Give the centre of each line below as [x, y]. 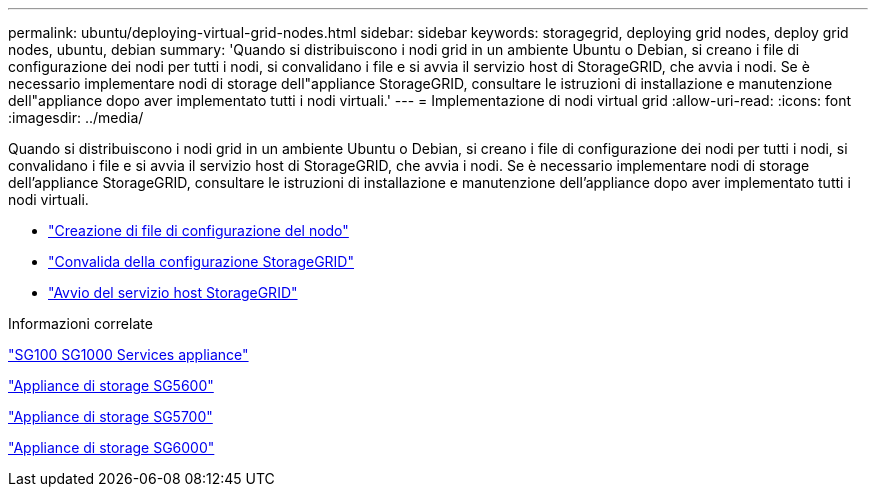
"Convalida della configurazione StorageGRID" [201, 261]
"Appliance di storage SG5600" [111, 385]
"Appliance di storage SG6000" [111, 447]
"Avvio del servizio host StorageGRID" [173, 292]
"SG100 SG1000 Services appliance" [128, 354]
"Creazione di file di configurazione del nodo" [198, 230]
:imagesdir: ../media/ [76, 117]
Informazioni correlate [80, 323]
